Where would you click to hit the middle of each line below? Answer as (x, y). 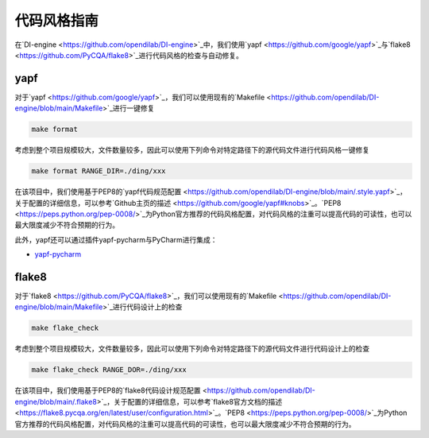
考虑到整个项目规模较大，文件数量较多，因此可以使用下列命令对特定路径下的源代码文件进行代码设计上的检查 (192, 349)
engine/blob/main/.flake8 (56, 401)
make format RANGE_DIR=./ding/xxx (99, 171)
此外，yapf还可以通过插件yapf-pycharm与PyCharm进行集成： (116, 239)
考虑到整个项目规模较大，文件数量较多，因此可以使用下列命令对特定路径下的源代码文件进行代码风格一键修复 (192, 150)
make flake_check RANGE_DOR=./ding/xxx (109, 370)
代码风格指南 (57, 21)
